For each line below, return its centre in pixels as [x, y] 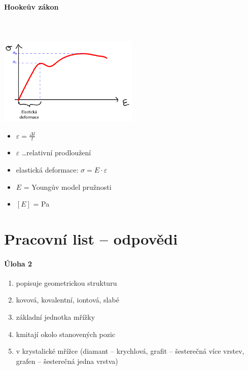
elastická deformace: [47, 169]
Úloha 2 [18, 263]
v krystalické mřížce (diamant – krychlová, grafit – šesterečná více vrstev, [130, 351]
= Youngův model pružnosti [67, 187]
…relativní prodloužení [56, 153]
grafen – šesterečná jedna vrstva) [67, 361]
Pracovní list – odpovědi [91, 238]
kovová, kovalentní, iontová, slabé [67, 300]
